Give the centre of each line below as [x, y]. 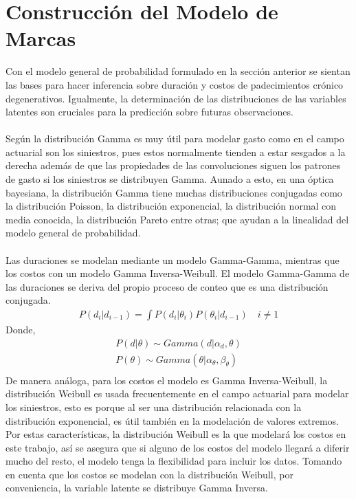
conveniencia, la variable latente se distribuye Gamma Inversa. [137, 488]
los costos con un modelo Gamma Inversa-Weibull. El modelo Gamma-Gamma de [178, 273]
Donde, [21, 330]
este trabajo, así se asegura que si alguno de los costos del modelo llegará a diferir [178, 447]
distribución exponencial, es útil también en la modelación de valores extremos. [172, 420]
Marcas [41, 38]
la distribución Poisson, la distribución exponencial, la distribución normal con [171, 206]
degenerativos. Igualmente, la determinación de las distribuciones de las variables [176, 98]
